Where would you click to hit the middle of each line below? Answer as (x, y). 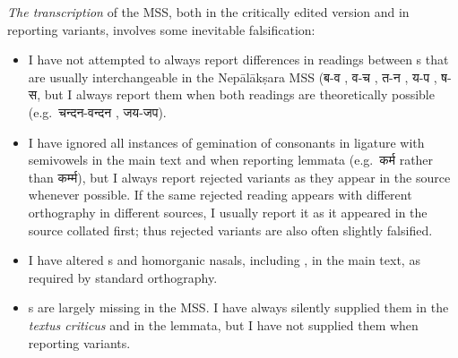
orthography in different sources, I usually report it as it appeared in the (228, 212)
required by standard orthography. (123, 277)
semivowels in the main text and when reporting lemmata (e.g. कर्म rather (231, 160)
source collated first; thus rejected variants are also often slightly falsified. (230, 230)
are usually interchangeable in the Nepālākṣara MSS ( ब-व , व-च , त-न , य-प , (233, 77)
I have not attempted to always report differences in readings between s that (238, 60)
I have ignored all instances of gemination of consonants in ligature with (226, 142)
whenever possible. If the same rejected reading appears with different (220, 195)
